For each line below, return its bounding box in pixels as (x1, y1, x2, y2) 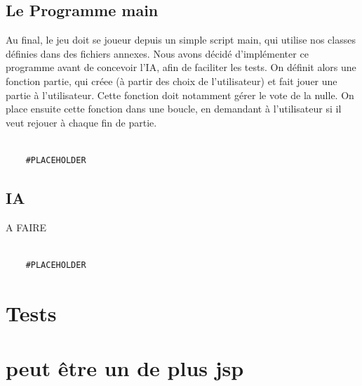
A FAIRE (6, 219, 47, 234)
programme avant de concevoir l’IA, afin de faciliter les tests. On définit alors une (6, 60, 356, 75)
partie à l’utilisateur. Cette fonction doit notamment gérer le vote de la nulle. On (6, 87, 354, 102)
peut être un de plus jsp (6, 354, 244, 382)
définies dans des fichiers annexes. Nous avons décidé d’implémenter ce (6, 46, 309, 60)
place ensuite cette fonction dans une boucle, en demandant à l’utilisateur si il (6, 101, 342, 116)
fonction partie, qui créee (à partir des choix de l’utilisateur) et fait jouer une (6, 73, 337, 88)
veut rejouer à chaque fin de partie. (6, 115, 157, 129)
